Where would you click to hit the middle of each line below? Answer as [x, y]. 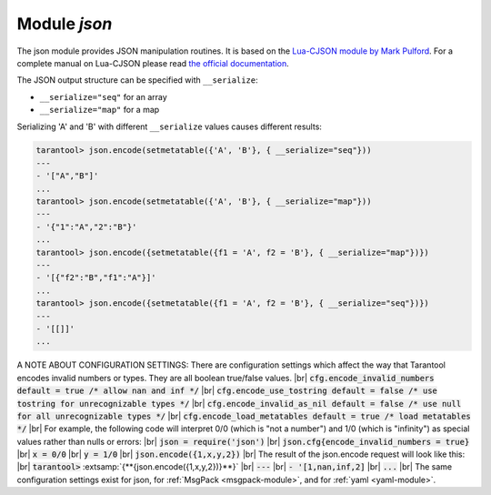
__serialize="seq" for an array [103, 96]
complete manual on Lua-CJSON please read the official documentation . [153, 63]
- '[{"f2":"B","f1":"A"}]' [96, 278]
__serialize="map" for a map [100, 110]
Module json [65, 24]
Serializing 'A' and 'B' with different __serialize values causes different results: [170, 126]
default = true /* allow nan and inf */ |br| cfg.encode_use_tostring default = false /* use [227, 390]
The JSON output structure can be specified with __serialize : [137, 80]
